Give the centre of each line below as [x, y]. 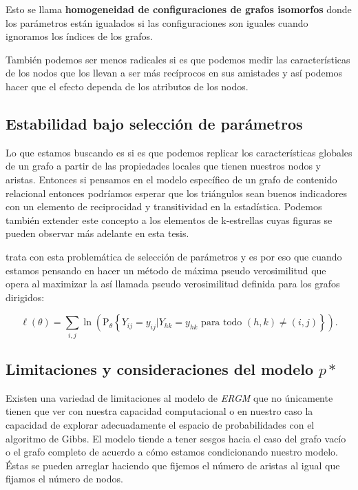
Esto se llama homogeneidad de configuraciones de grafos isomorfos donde [179, 9]
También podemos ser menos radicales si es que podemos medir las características [178, 59]
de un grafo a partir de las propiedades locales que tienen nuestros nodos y [163, 166]
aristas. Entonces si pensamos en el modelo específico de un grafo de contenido [171, 179]
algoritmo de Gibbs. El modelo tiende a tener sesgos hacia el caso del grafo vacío [176, 438]
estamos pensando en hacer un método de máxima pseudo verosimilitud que [166, 270]
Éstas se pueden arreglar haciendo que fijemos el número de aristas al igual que [173, 465]
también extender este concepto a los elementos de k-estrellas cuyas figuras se [169, 220]
